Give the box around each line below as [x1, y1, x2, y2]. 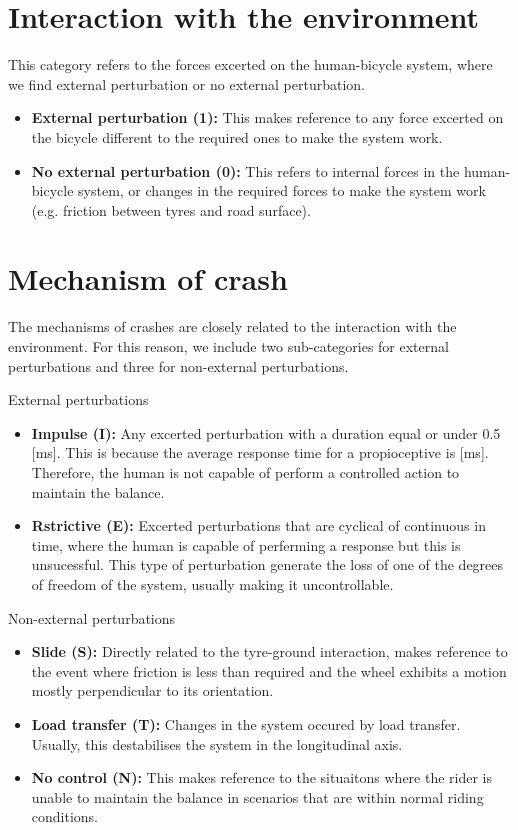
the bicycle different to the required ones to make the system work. [31, 126, 443, 147]
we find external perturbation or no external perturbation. [8, 73, 365, 94]
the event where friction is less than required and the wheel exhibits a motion [31, 660, 507, 681]
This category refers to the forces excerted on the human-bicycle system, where [8, 54, 493, 75]
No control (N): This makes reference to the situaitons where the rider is [31, 767, 493, 788]
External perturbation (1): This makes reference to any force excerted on [31, 107, 504, 128]
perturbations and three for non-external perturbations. [8, 355, 349, 376]
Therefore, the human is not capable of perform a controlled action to [31, 461, 460, 482]
